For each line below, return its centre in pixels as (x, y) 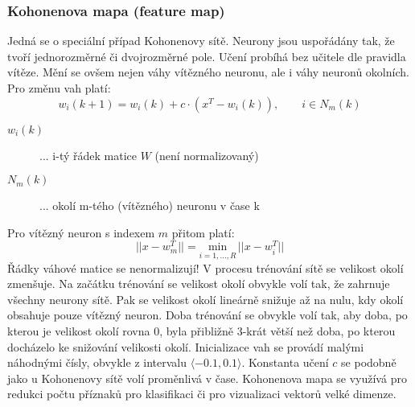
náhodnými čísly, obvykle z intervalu (97, 362)
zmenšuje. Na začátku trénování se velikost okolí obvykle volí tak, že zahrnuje (199, 284)
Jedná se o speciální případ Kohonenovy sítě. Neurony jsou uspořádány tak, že (201, 41)
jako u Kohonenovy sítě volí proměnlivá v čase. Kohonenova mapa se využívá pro (207, 378)
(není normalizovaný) (207, 155)
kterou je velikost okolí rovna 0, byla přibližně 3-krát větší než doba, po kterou (201, 331)
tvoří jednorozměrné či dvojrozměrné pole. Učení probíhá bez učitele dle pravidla (207, 56)
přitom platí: (203, 232)
